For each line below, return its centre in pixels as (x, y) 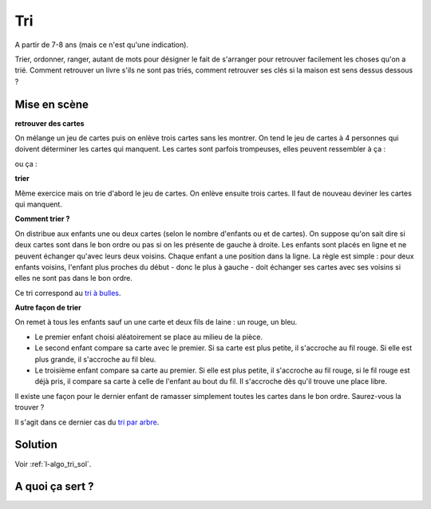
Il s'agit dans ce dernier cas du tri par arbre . (87, 422)
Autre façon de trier (48, 308)
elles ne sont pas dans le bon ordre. (74, 278)
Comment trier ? (42, 219)
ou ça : (26, 164)
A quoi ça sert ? (54, 487)
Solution (36, 445)
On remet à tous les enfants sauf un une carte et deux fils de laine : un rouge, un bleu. (156, 322)
